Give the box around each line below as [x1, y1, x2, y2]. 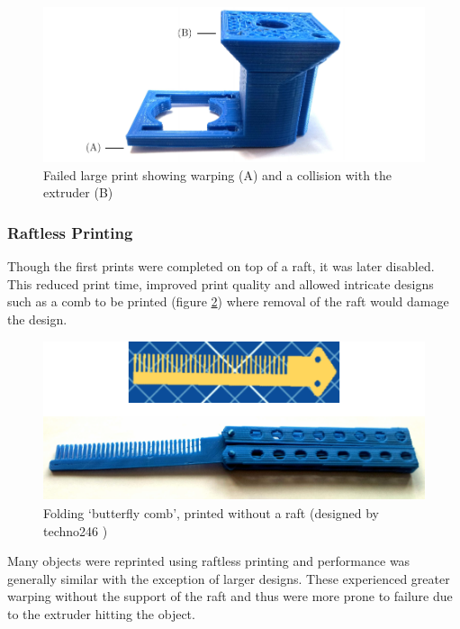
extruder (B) [43, 183, 113, 202]
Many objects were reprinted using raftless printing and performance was [7, 552, 410, 570]
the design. [7, 310, 68, 329]
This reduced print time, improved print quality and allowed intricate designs [7, 274, 434, 293]
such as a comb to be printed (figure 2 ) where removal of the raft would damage [7, 292, 449, 311]
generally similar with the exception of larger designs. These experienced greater [7, 569, 450, 588]
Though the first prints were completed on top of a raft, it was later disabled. [7, 257, 435, 276]
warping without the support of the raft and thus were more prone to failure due [7, 587, 453, 606]
